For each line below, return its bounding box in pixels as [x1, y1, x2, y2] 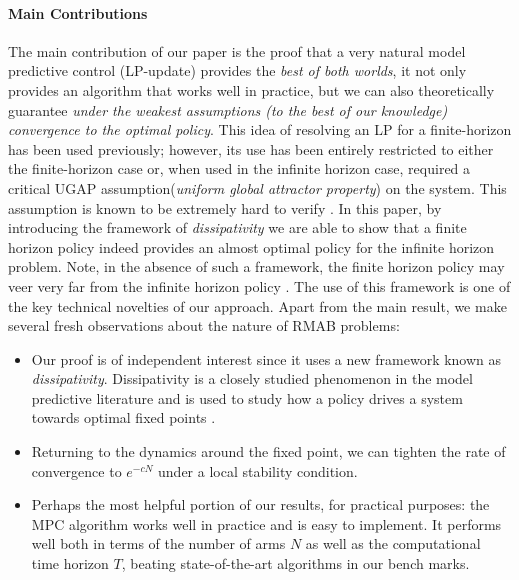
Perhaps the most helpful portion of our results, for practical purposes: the [31, 494, 490, 515]
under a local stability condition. [158, 460, 358, 481]
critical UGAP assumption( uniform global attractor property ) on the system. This [8, 177, 507, 198]
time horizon [31, 553, 109, 574]
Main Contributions [8, 2, 148, 23]
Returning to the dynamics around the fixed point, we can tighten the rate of [31, 441, 506, 462]
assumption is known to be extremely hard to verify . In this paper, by [8, 197, 442, 218]
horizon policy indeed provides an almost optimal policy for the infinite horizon [8, 236, 495, 257]
